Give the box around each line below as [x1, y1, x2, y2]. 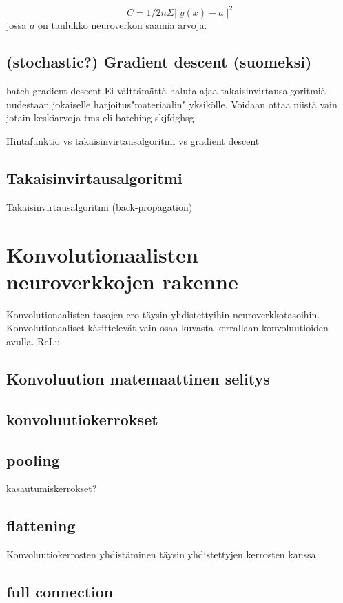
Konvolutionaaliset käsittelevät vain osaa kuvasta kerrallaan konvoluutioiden [6, 320, 329, 335]
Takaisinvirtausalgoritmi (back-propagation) [6, 199, 193, 214]
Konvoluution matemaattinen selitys [6, 367, 270, 389]
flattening [6, 515, 76, 536]
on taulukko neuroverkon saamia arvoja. [38, 17, 207, 32]
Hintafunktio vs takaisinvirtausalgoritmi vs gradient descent [6, 134, 260, 148]
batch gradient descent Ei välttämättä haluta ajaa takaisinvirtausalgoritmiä [6, 83, 326, 98]
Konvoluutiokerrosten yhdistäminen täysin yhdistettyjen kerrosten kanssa [6, 547, 316, 562]
